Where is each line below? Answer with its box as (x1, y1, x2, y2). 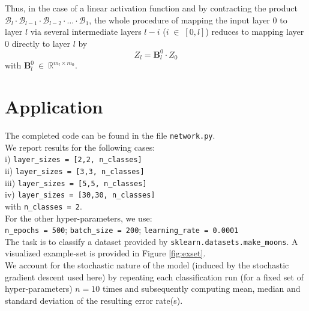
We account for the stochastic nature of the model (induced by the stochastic (5, 259, 289, 271)
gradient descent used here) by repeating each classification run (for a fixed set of (5, 270, 304, 283)
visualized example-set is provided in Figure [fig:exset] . (5, 247, 206, 259)
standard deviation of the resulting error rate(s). (5, 294, 183, 306)
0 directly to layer (5, 37, 70, 49)
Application (5, 94, 103, 119)
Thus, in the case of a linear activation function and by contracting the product (5, 2, 298, 14)
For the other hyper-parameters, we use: (5, 211, 152, 224)
